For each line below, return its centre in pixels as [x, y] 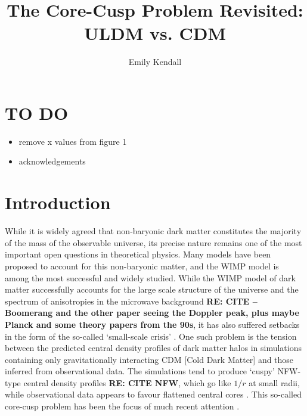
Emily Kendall [155, 62]
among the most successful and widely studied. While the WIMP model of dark [150, 277]
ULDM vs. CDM [155, 33]
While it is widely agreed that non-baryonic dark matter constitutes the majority [153, 231]
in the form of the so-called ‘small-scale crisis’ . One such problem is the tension [151, 336]
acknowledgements [52, 161]
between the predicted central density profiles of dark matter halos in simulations [153, 348]
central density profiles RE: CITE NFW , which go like [127, 382]
